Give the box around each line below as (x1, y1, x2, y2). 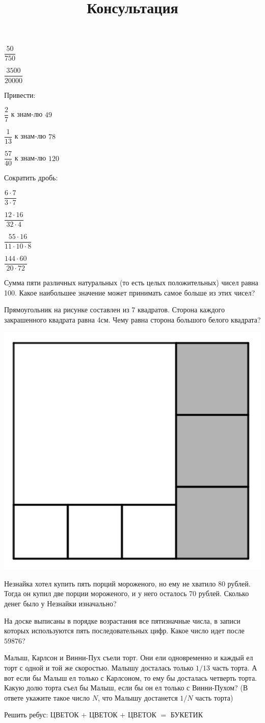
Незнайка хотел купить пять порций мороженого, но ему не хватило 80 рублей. (4, 578, 251, 588)
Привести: (4, 89, 36, 100)
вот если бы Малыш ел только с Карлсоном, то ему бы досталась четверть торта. (4, 672, 257, 683)
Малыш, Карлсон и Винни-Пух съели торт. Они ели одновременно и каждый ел (4, 652, 253, 663)
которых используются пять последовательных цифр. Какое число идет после (4, 625, 245, 636)
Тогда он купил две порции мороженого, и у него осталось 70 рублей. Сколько (4, 588, 249, 599)
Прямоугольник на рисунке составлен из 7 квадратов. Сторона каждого (4, 304, 225, 315)
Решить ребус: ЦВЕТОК (4, 709, 79, 720)
